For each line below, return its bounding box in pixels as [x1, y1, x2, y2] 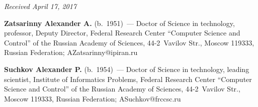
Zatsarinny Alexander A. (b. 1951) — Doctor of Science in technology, [4, 17, 235, 28]
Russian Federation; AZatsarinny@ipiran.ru [4, 47, 138, 57]
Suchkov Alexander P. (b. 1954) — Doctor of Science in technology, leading [4, 63, 249, 74]
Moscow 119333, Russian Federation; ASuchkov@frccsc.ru [4, 93, 181, 103]
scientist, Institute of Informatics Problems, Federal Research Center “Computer [4, 73, 252, 84]
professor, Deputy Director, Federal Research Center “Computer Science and [4, 27, 240, 38]
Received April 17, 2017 [4, 1, 77, 11]
